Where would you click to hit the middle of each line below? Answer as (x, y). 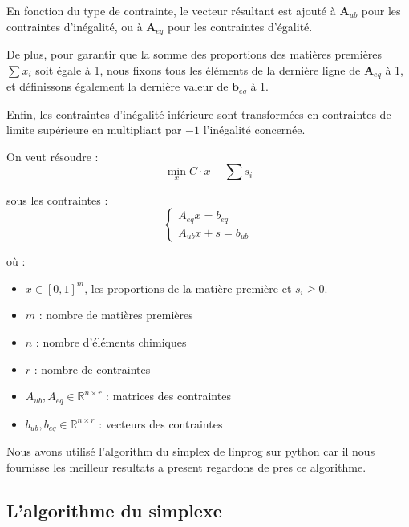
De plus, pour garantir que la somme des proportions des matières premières (194, 54)
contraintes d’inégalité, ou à (75, 26)
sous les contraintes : (57, 199)
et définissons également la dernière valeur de (117, 86)
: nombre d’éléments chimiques (111, 341)
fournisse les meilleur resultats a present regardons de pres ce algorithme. (186, 466)
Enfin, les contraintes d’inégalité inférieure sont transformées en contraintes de (199, 114)
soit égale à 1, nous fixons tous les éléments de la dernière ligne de (198, 69)
